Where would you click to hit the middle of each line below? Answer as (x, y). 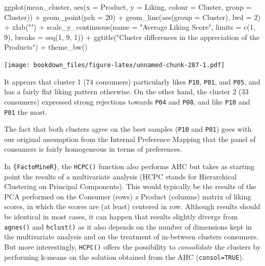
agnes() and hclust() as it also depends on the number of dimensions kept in (128, 226)
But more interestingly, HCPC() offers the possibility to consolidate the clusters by (132, 246)
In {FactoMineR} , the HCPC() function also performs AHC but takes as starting (129, 166)
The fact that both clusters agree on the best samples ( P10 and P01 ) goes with (128, 129)
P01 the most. (26, 111)
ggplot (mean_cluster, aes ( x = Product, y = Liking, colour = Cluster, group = (128, 7)
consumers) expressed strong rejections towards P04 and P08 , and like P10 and (127, 101)
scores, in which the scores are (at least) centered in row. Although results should (132, 206)
